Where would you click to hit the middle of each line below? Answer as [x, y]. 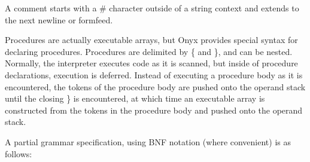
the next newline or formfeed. [59, 19]
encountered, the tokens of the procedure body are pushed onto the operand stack [155, 86]
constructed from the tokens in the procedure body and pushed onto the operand [154, 110]
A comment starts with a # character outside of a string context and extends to [152, 8]
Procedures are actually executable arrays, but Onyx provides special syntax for [151, 40]
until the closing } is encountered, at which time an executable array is [135, 98]
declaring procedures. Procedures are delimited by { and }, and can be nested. [149, 51]
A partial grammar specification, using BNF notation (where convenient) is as [148, 141]
